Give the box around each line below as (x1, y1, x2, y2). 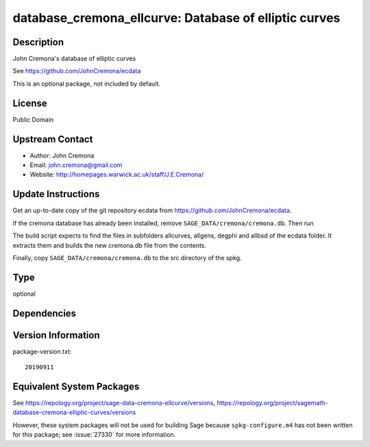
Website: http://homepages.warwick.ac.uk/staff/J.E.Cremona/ (29, 170, 204, 179)
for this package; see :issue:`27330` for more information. (12, 431, 176, 439)
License (12, 97, 47, 109)
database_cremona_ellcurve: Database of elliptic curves (12, 10, 341, 25)
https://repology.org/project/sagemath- (217, 399, 328, 407)
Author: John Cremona (29, 151, 95, 159)
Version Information (12, 329, 100, 341)
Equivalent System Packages (12, 381, 140, 392)
